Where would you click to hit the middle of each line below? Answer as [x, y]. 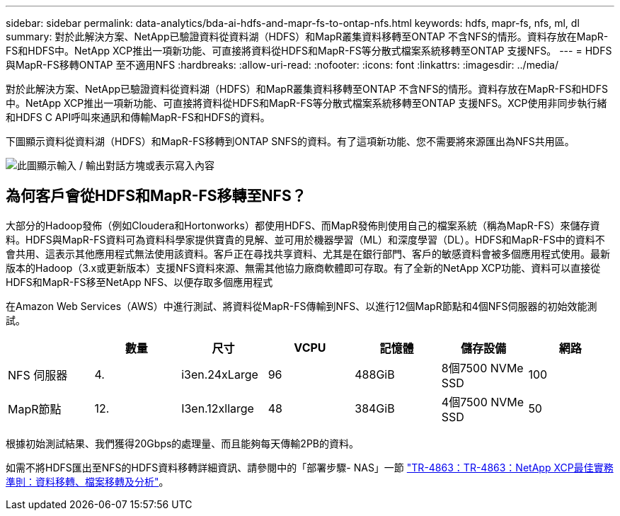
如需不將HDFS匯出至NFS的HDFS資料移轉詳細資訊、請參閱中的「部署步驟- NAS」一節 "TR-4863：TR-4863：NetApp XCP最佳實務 [310, 467]
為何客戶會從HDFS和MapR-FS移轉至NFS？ [156, 196]
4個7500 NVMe [483, 402]
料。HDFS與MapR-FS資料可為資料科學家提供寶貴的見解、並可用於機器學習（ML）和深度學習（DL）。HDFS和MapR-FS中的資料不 [305, 239]
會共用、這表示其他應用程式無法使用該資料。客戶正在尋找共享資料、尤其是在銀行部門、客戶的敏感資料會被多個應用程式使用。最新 [308, 253]
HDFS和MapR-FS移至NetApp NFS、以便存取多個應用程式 [139, 282]
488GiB [375, 374]
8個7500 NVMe [482, 368]
